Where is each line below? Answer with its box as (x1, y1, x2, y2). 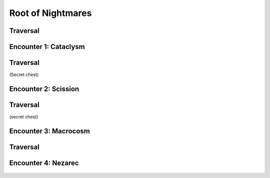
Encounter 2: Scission (9, 84, 79, 93)
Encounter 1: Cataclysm (9, 42, 85, 51)
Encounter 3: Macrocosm (9, 126, 90, 135)
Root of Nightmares (9, 7, 92, 18)
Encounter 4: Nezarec (9, 158, 79, 167)
